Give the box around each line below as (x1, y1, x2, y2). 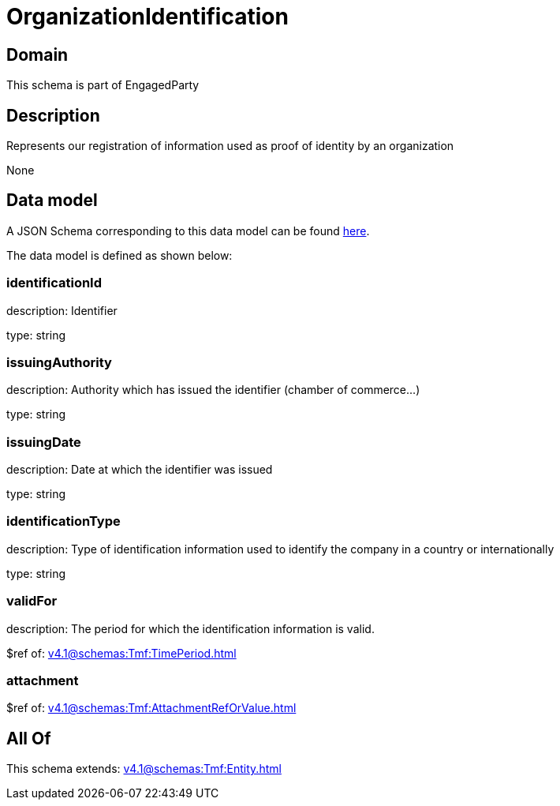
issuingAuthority (6, 354, 112, 370)
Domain (6, 44, 69, 65)
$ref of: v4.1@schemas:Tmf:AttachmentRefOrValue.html (6, 701, 297, 715)
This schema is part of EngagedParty (6, 78, 200, 92)
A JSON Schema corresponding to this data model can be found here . (6, 223, 370, 238)
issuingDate (6, 433, 81, 450)
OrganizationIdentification (6, 3, 289, 30)
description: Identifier (6, 303, 118, 317)
